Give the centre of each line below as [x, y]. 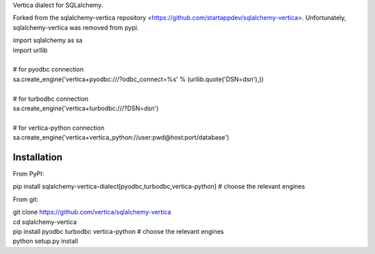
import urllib [30, 50]
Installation [37, 157]
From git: [26, 199]
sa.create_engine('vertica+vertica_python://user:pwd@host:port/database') [121, 137]
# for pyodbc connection [48, 69]
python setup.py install [45, 241]
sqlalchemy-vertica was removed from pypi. [76, 27]
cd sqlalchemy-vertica [45, 221]
